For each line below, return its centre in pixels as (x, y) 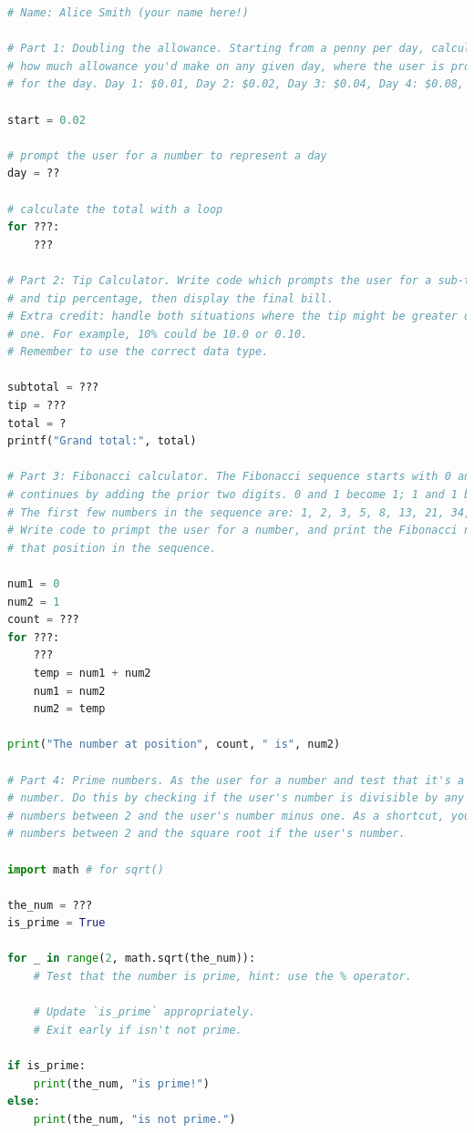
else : (24, 1102)
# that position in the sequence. (112, 548)
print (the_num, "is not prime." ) (134, 1119)
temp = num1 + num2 (92, 673)
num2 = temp (69, 709)
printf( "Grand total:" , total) (102, 441)
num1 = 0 (34, 584)
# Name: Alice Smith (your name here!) (128, 13)
